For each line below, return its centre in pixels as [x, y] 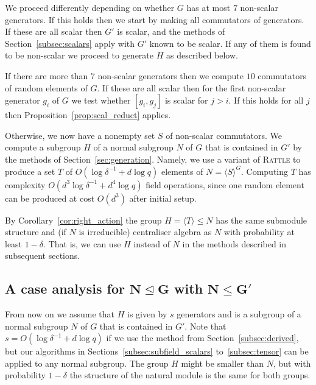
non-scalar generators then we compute [170, 75]
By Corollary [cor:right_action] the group [83, 220]
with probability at [259, 232]
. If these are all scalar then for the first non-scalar [191, 87]
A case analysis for [65, 288]
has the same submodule [262, 220]
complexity [25, 184]
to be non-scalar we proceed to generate [79, 55]
